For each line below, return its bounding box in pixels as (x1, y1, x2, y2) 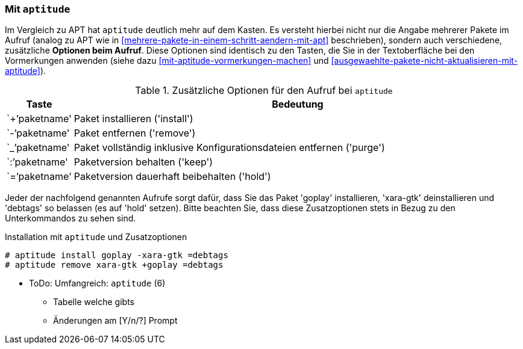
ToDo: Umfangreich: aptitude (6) (29, 278, 166, 289)
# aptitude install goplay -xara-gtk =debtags (5, 250, 228, 261)
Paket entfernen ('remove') (74, 127, 196, 140)
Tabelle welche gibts (53, 297, 135, 307)
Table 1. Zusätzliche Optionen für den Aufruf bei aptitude (135, 84, 393, 97)
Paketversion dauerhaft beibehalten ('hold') (74, 170, 271, 183)
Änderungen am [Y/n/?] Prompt (53, 315, 178, 326)
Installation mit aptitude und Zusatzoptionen (5, 232, 187, 242)
